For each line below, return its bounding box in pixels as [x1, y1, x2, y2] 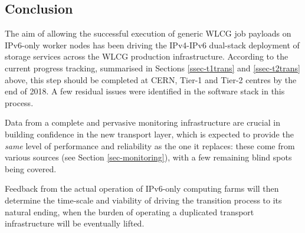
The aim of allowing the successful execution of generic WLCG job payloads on [5, 27, 291, 40]
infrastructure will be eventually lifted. [5, 217, 145, 229]
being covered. [5, 162, 57, 175]
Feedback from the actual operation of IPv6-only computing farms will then [5, 182, 279, 195]
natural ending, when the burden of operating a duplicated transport [5, 205, 254, 218]
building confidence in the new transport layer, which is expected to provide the [5, 127, 294, 140]
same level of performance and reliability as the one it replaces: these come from [5, 139, 295, 152]
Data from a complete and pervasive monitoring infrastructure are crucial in [5, 116, 280, 129]
